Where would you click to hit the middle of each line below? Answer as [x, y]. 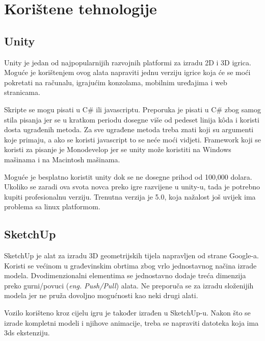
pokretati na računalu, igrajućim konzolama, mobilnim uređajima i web [116, 82]
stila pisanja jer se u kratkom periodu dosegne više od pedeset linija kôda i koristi [132, 119]
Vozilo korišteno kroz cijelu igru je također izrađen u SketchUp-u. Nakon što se [127, 313]
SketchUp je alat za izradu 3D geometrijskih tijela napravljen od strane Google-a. [131, 255]
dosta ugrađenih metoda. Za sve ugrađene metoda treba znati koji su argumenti [129, 129]
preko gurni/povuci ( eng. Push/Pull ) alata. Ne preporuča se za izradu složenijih [129, 285]
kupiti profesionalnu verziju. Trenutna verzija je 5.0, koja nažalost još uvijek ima [130, 196]
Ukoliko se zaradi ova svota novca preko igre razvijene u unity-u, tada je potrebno [132, 187]
